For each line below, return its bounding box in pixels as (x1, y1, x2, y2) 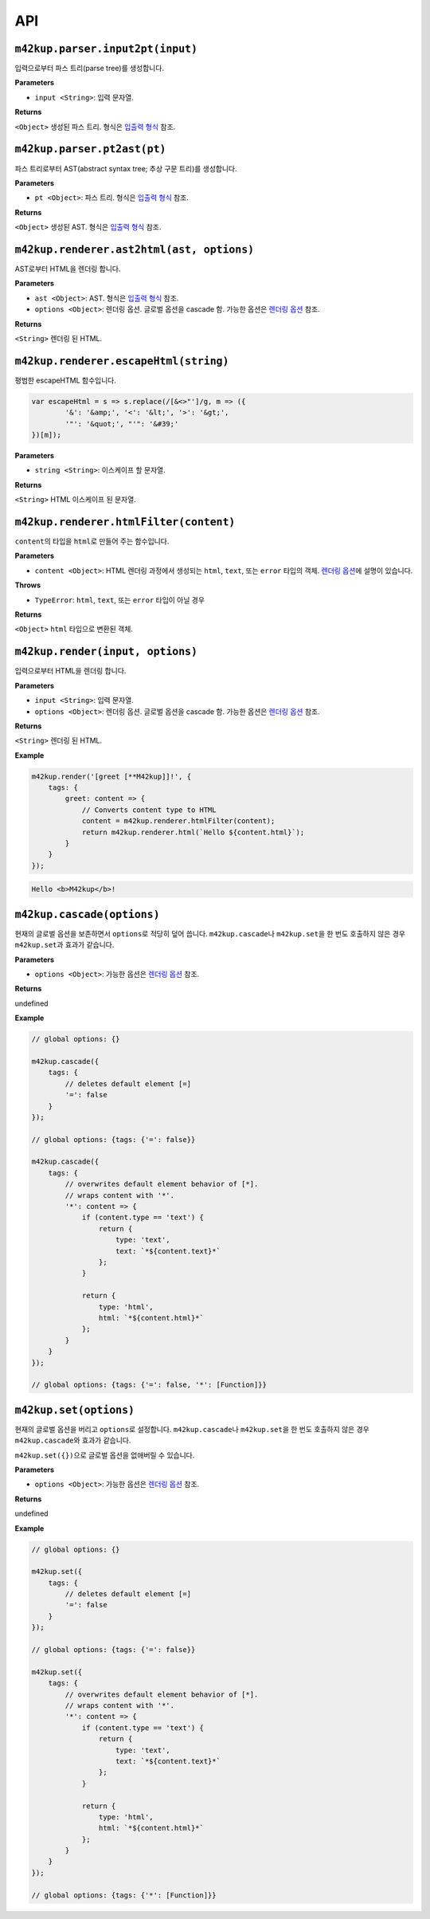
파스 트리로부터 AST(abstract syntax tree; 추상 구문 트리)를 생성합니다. (14, 163, 238, 173)
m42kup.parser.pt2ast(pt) (14, 143, 166, 155)
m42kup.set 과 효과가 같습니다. (14, 940, 115, 950)
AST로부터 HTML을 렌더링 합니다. (14, 264, 121, 273)
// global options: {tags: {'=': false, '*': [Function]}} (31, 1380, 267, 1390)
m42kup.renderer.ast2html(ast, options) (14, 243, 255, 256)
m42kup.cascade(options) (14, 908, 160, 920)
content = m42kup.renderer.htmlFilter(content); (81, 817, 276, 826)
